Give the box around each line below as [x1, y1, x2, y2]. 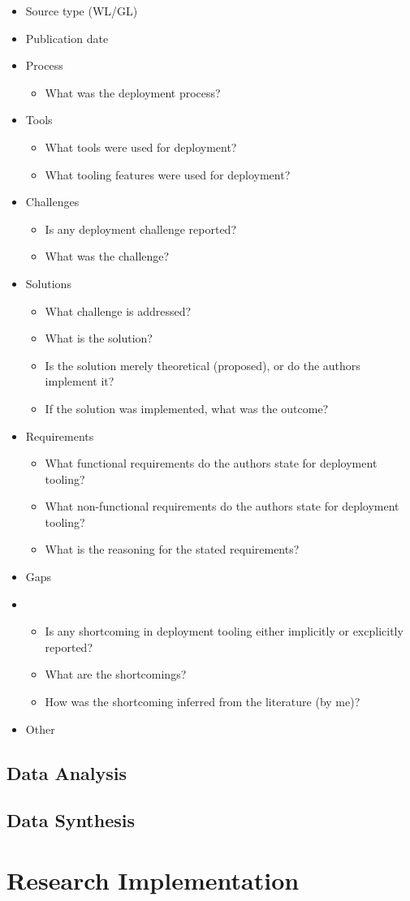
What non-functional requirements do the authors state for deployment [45, 498, 399, 515]
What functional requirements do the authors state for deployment [45, 455, 378, 472]
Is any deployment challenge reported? [45, 220, 237, 237]
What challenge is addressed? [45, 302, 192, 319]
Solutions [25, 274, 71, 291]
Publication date [25, 29, 109, 46]
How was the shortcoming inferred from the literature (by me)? [45, 693, 360, 710]
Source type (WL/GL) [25, 2, 138, 19]
